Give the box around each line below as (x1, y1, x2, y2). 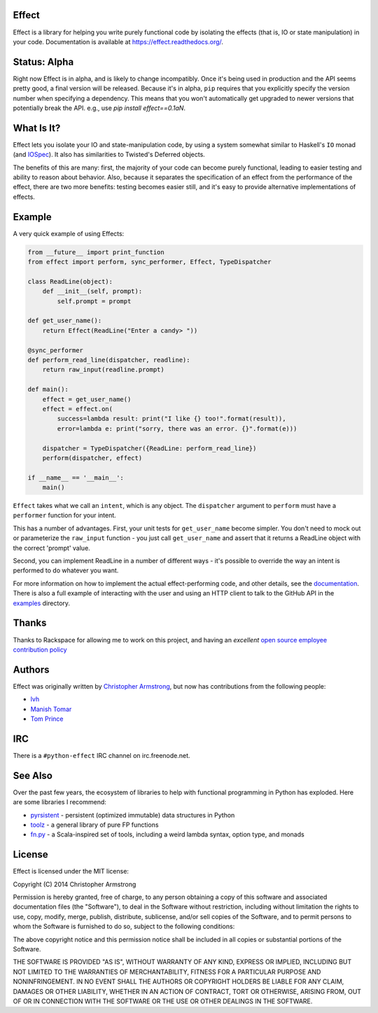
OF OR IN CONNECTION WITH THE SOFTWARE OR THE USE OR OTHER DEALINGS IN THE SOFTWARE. (13, 997, 313, 1005)
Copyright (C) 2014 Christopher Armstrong (13, 880, 136, 888)
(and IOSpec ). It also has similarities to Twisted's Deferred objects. (13, 151, 206, 159)
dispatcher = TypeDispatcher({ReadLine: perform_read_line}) (42, 444, 257, 452)
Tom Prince (30, 715, 64, 723)
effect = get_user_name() (42, 395, 132, 403)
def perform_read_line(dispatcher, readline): (27, 356, 190, 364)
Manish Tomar (30, 705, 72, 713)
